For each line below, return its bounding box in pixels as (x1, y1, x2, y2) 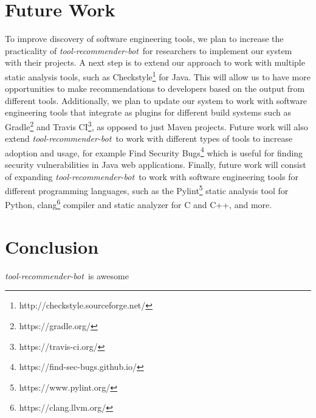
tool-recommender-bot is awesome (5, 269, 129, 282)
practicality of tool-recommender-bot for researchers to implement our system (5, 44, 292, 57)
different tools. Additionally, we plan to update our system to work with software (5, 94, 307, 106)
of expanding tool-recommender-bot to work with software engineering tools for (5, 170, 298, 183)
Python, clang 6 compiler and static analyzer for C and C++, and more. (5, 197, 272, 211)
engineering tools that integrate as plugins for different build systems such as (5, 106, 291, 119)
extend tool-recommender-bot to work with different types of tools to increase (5, 132, 293, 145)
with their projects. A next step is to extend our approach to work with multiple (5, 56, 305, 69)
